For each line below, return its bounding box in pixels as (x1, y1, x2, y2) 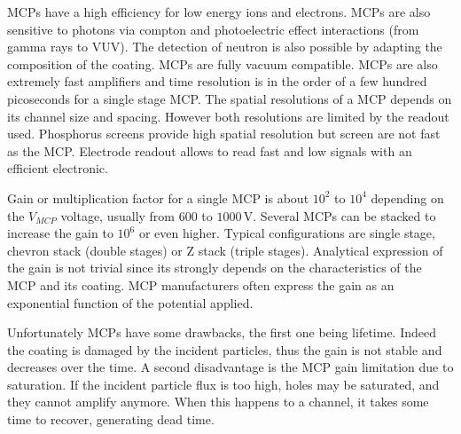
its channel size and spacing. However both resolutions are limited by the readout (7, 107, 449, 125)
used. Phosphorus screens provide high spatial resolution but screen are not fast (7, 124, 441, 143)
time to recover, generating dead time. (7, 410, 215, 429)
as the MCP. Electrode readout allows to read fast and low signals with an (7, 141, 412, 160)
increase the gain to (7, 224, 113, 242)
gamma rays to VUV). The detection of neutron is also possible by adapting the (7, 37, 442, 56)
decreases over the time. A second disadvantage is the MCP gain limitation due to (7, 358, 454, 376)
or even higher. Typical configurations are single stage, (138, 224, 435, 242)
